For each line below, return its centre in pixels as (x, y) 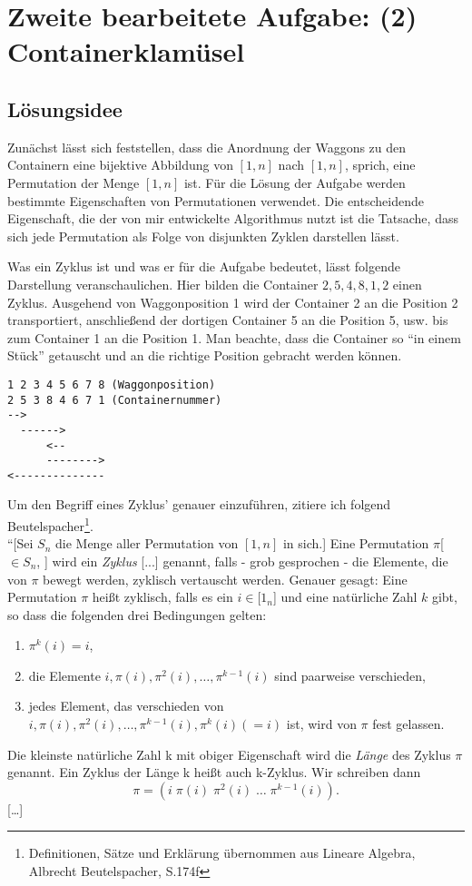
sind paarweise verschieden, (350, 675)
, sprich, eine (380, 165)
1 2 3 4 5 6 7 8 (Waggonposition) (112, 384)
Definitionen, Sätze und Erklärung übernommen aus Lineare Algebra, (222, 853)
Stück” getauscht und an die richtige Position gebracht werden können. (205, 355)
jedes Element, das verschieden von (126, 706)
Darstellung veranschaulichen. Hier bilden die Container (163, 284)
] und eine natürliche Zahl (345, 597)
